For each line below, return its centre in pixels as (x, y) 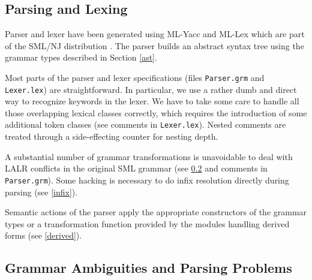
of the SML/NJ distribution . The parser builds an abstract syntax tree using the (154, 45)
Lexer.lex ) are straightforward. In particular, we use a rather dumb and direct (151, 89)
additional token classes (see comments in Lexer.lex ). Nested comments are (145, 124)
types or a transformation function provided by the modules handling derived (147, 223)
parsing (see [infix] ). (41, 192)
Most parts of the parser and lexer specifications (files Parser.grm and (135, 77)
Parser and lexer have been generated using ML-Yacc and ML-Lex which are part (155, 34)
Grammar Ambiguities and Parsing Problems (148, 268)
